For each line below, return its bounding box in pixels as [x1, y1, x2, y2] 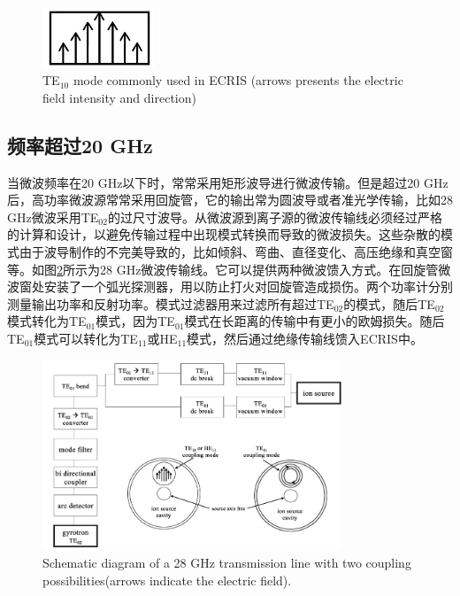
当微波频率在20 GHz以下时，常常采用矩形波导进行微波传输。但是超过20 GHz [7, 173, 448, 191]
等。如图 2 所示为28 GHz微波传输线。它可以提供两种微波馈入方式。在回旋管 [7, 259, 439, 278]
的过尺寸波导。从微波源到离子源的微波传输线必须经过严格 [107, 207, 442, 226]
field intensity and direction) [42, 88, 196, 106]
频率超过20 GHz [7, 131, 153, 159]
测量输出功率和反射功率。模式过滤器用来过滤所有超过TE [7, 294, 334, 313]
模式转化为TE [7, 312, 87, 330]
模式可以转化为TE [34, 329, 138, 347]
